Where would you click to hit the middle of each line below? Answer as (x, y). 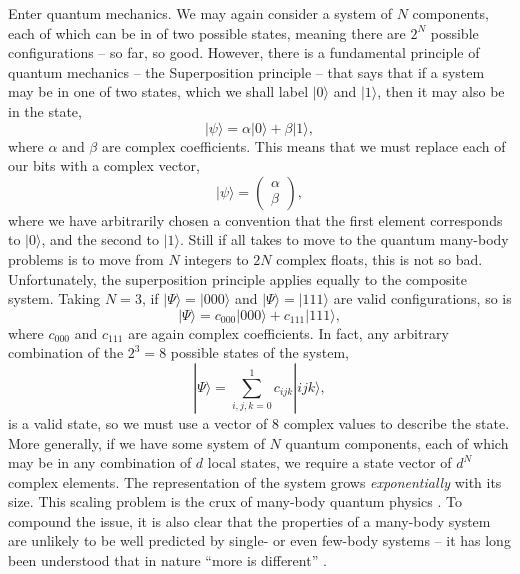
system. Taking (54, 298)
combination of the (66, 352)
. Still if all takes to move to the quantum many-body (344, 239)
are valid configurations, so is (422, 298)
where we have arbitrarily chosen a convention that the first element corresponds (255, 219)
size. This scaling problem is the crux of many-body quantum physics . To (235, 501)
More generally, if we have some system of (136, 442)
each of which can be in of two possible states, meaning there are (207, 32)
